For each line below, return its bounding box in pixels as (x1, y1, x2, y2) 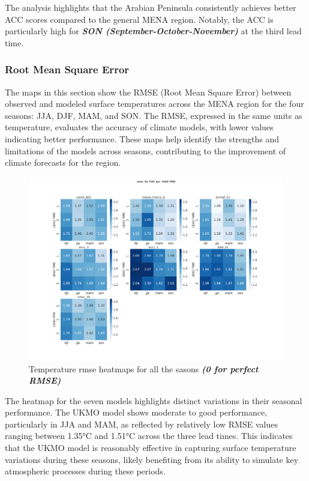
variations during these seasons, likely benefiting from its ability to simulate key (5, 453, 299, 465)
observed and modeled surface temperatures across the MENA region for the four (5, 97, 304, 110)
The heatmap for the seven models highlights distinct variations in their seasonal (5, 394, 302, 407)
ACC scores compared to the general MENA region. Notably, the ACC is (5, 13, 274, 25)
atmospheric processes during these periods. (5, 465, 166, 477)
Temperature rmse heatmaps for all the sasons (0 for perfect (29, 362, 259, 375)
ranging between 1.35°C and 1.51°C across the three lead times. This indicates (5, 429, 293, 442)
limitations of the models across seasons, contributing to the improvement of (5, 144, 286, 157)
